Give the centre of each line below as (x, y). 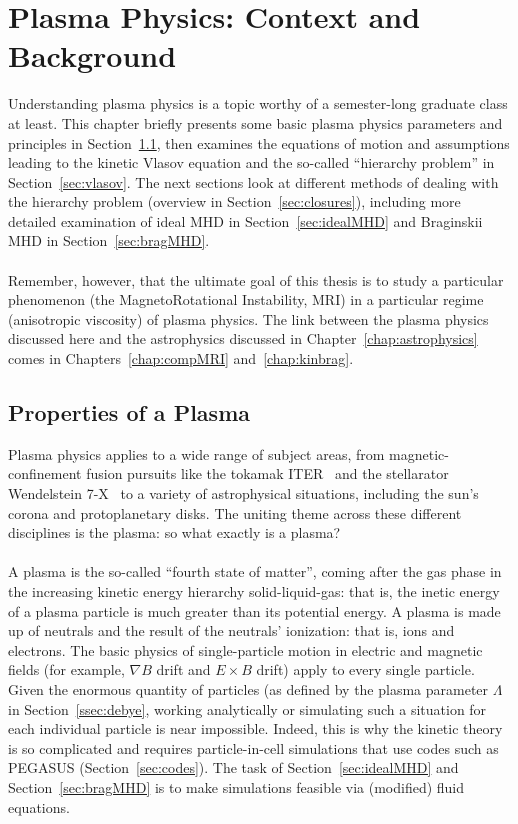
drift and (183, 669)
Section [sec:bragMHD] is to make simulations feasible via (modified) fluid (236, 786)
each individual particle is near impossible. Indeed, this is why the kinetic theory (255, 728)
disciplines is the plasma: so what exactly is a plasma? (174, 532)
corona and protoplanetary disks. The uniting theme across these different (235, 512)
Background (92, 55)
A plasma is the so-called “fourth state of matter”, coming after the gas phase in (255, 571)
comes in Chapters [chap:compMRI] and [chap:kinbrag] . (181, 358)
